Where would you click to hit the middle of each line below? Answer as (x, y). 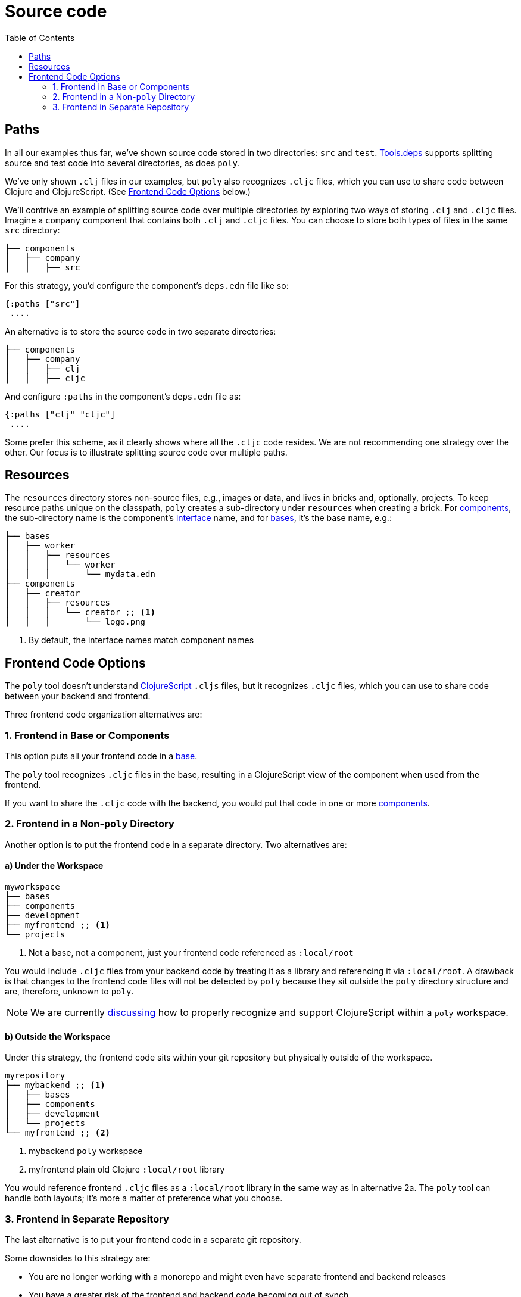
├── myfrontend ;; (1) (58, 925)
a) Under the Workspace (54, 866)
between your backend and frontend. (78, 696)
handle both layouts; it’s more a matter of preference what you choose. (144, 1198)
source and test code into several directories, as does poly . (123, 163)
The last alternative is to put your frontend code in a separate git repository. (153, 1239)
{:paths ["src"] (43, 303)
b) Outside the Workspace (58, 1036)
